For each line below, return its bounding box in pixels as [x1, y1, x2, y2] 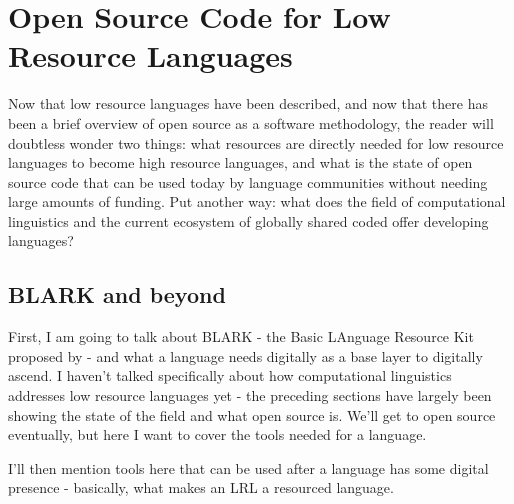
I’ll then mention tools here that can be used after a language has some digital [8, 457, 489, 478]
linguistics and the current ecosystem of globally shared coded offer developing [8, 210, 489, 231]
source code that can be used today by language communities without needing [8, 171, 488, 192]
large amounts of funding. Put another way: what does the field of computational [8, 191, 506, 212]
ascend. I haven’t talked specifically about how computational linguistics [8, 365, 452, 386]
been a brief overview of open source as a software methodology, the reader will [8, 112, 494, 133]
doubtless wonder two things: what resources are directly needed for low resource [8, 132, 504, 153]
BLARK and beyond [8, 279, 226, 310]
